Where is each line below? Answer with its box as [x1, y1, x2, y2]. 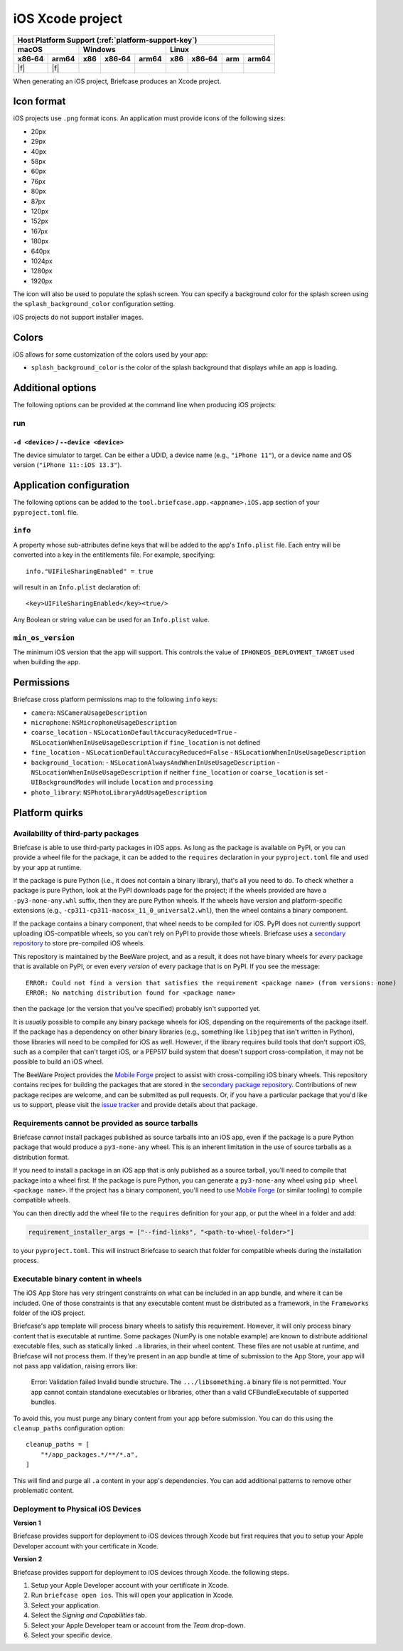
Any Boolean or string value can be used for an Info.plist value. [13, 615, 210, 624]
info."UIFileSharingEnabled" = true [26, 567, 154, 575]
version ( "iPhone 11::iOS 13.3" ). [13, 461, 122, 469]
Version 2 [13, 1555, 43, 1563]
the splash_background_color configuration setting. [13, 300, 176, 308]
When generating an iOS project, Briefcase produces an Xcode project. [13, 77, 222, 85]
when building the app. [13, 658, 81, 666]
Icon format [13, 95, 66, 108]
